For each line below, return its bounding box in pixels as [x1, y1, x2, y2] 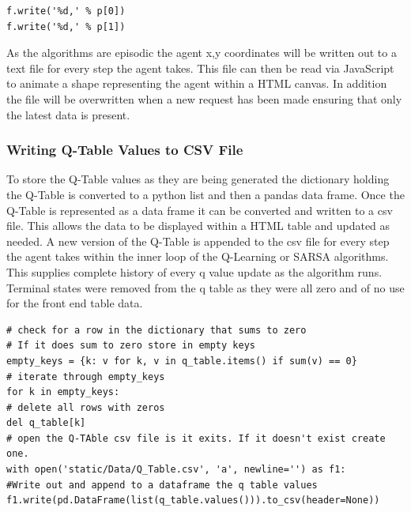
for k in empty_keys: [6, 386, 120, 398]
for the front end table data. [6, 295, 143, 311]
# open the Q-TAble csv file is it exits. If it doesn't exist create [6, 432, 386, 444]
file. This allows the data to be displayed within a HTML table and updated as [6, 217, 390, 234]
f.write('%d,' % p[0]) [6, 6, 126, 17]
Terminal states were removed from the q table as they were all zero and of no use [6, 279, 405, 296]
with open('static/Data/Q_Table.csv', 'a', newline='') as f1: [6, 464, 346, 476]
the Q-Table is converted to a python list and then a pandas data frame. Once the [6, 186, 405, 202]
